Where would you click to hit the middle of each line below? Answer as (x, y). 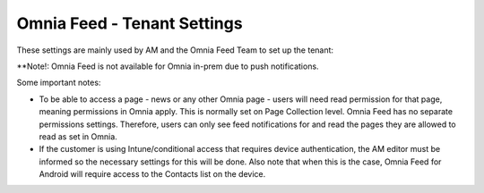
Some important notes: (59, 83)
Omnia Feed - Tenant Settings (130, 23)
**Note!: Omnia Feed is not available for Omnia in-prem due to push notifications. (168, 66)
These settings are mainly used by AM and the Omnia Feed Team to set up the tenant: (175, 50)
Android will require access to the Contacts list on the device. (152, 174)
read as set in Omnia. (78, 136)
